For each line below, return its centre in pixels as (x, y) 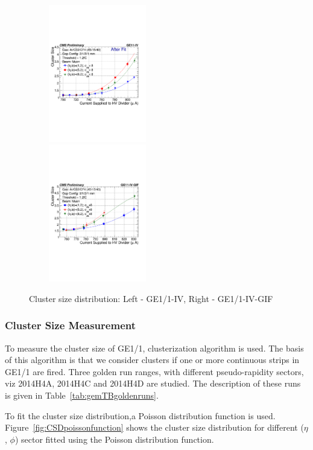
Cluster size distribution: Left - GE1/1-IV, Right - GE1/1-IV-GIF (151, 298)
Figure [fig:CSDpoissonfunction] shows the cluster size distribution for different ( (154, 427)
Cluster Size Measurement (70, 325)
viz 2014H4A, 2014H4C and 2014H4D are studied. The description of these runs (153, 383)
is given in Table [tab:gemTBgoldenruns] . (82, 395)
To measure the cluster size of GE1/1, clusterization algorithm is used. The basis (154, 348)
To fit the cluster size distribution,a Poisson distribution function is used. (140, 415)
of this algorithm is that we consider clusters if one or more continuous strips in (152, 360)
